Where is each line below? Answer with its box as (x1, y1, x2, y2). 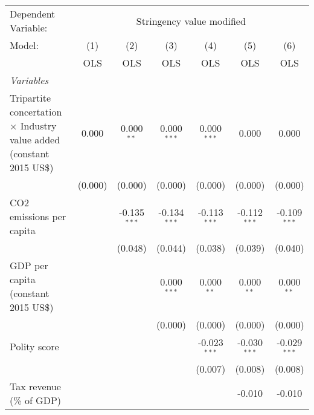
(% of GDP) (10, 393, 62, 407)
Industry (20, 119, 57, 132)
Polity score (10, 339, 59, 354)
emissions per (10, 209, 66, 223)
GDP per (10, 258, 48, 272)
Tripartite (10, 91, 51, 105)
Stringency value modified (136, 13, 246, 28)
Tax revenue (10, 379, 61, 393)
